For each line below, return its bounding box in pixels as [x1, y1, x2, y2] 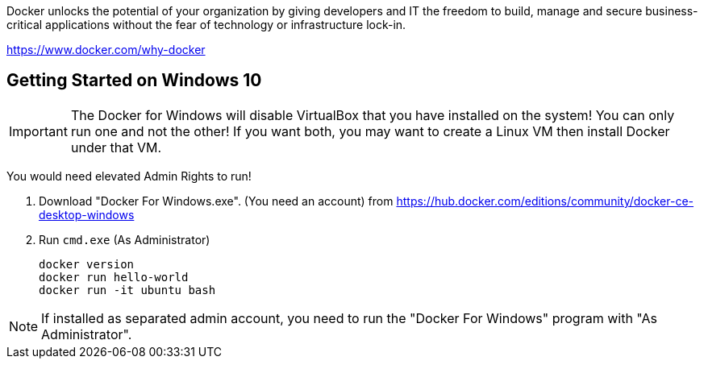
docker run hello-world [39, 270, 189, 284]
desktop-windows [39, 207, 135, 222]
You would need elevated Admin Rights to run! [6, 168, 252, 183]
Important [9, 122, 68, 139]
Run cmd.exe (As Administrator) [39, 232, 210, 247]
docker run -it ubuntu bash [39, 283, 216, 297]
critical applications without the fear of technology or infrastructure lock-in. [6, 18, 406, 31]
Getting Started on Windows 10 [6, 70, 262, 91]
